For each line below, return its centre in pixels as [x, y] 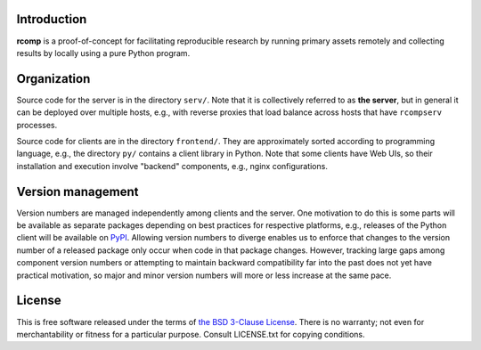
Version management [77, 191]
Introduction [52, 19]
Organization [53, 79]
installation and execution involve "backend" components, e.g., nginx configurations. [172, 166]
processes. [37, 125]
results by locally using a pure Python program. [103, 53]
